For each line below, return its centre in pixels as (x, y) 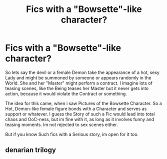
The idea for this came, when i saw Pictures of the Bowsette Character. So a (84, 103)
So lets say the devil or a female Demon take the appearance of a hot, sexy (82, 72)
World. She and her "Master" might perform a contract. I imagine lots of (79, 83)
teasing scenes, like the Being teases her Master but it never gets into (77, 88)
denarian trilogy (31, 150)
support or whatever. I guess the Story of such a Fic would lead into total (80, 114)
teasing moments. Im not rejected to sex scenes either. (62, 124)
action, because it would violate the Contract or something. (66, 93)
